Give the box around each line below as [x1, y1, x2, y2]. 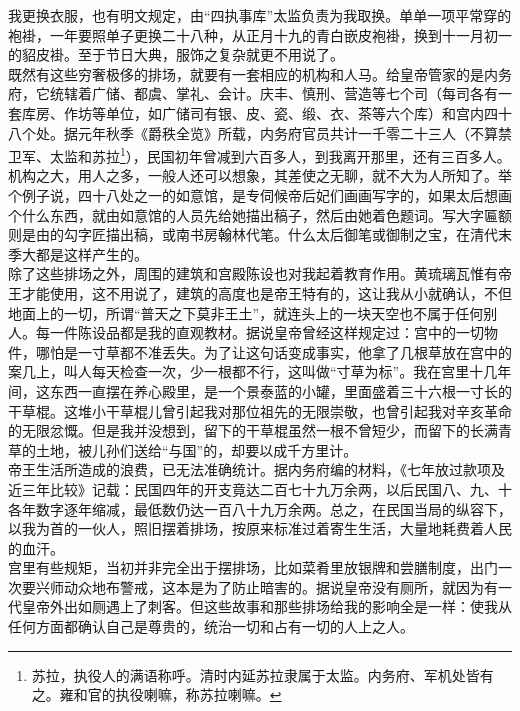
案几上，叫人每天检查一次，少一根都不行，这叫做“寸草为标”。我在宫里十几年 [8, 361, 512, 382]
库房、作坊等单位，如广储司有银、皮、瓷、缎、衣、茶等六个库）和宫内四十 [21, 102, 512, 123]
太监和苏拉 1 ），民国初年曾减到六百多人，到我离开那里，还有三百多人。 [49, 143, 511, 166]
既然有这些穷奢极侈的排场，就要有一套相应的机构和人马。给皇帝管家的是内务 [8, 63, 512, 84]
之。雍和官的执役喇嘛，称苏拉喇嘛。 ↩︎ [31, 684, 282, 705]
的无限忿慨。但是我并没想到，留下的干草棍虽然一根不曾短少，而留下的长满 [8, 420, 498, 441]
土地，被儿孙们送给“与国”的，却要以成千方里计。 [35, 439, 358, 460]
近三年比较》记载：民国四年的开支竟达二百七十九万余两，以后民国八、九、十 [8, 478, 512, 499]
